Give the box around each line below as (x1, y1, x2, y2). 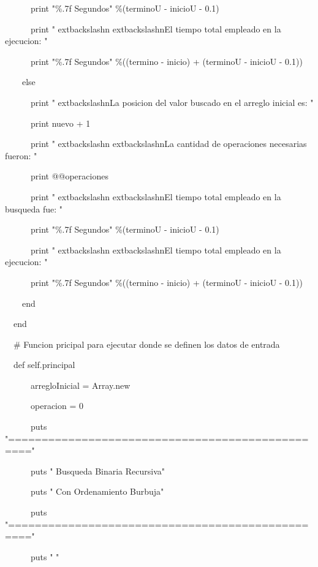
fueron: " (5, 149, 37, 162)
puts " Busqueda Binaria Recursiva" (30, 464, 165, 477)
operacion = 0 (30, 399, 83, 412)
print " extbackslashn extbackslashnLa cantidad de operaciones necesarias (30, 137, 307, 150)
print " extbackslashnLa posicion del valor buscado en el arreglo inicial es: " (30, 96, 314, 108)
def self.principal (13, 358, 75, 371)
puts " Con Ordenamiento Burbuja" (30, 485, 164, 498)
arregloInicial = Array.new (30, 378, 131, 391)
